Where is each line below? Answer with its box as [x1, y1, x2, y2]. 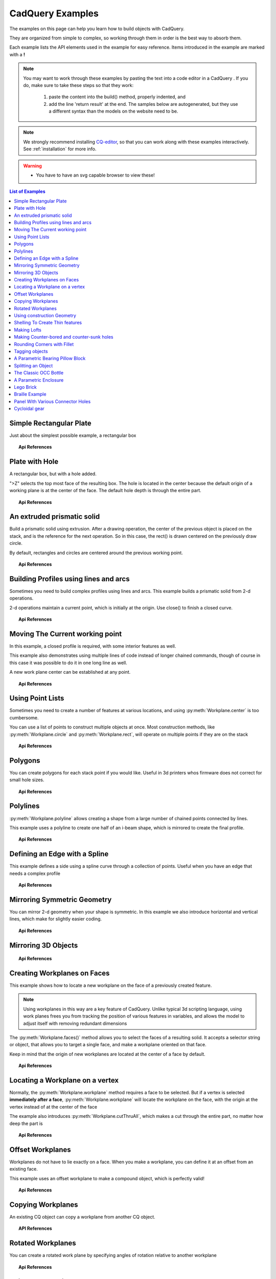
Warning [23, 163, 42, 169]
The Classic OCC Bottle [14, 370, 64, 376]
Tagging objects [14, 348, 48, 354]
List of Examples [9, 188, 45, 194]
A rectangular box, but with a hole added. [9, 471, 97, 477]
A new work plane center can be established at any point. [9, 669, 131, 675]
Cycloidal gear [14, 406, 44, 412]
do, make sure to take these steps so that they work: [23, 82, 134, 88]
